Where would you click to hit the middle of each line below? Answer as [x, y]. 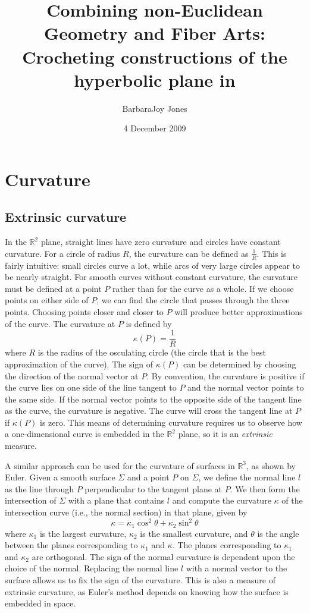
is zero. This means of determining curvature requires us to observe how [171, 422]
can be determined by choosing [239, 364]
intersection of [31, 500]
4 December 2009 [155, 128]
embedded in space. [40, 603]
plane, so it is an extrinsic [225, 434]
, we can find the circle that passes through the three [193, 300]
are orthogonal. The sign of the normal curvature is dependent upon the [163, 556]
